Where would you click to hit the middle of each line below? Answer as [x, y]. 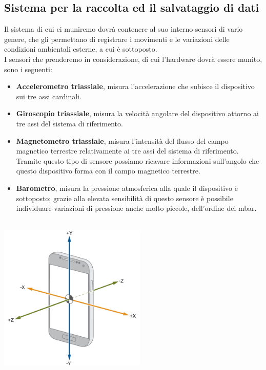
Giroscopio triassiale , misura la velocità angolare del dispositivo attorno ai [137, 113]
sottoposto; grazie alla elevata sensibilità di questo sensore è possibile [125, 198]
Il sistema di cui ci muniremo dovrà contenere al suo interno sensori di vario [124, 29]
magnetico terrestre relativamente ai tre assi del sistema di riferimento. [127, 151]
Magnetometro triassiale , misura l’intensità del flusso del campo [122, 140]
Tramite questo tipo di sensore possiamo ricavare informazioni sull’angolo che [138, 160]
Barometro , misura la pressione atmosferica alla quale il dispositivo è [127, 188]
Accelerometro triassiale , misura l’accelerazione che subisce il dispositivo [135, 86]
